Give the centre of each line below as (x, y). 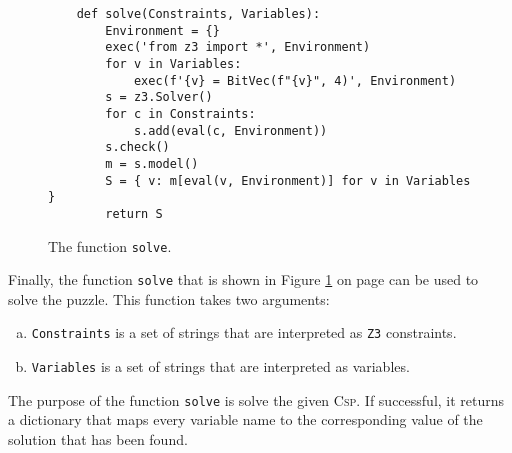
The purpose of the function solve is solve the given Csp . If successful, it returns (256, 399)
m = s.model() (152, 163)
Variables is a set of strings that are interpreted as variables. (220, 366)
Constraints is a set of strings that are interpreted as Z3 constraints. (244, 332)
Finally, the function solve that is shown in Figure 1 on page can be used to (243, 279)
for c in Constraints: (180, 113)
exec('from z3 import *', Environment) (238, 47)
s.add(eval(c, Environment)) (230, 130)
